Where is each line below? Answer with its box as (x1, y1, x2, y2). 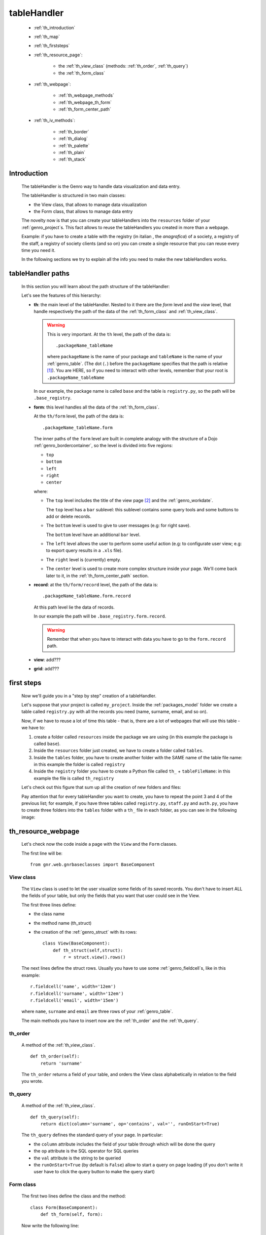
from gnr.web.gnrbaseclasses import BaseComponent (30, 862, 155, 867)
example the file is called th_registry (33, 775, 114, 781)
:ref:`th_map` (33, 34, 60, 40)
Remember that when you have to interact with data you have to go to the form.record (47, 636, 226, 642)
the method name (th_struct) (33, 920, 92, 926)
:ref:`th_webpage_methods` (58, 92, 114, 98)
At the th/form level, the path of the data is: (33, 413, 124, 419)
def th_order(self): (30, 1054, 80, 1059)
